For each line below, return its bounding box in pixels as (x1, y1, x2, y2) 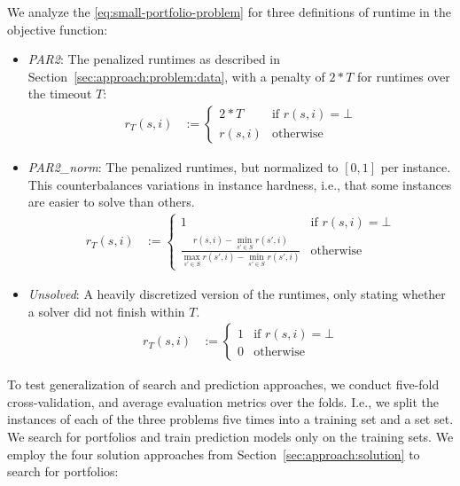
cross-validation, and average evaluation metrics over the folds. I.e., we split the (7, 392, 440, 411)
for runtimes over (357, 67, 450, 85)
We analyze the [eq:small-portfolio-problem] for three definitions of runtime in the (7, 3, 451, 20)
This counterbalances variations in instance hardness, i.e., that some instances (27, 175, 452, 193)
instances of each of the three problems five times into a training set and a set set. (7, 410, 454, 428)
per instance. (380, 158, 451, 176)
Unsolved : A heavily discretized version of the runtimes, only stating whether (27, 285, 446, 302)
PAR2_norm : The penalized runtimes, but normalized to (27, 158, 339, 176)
